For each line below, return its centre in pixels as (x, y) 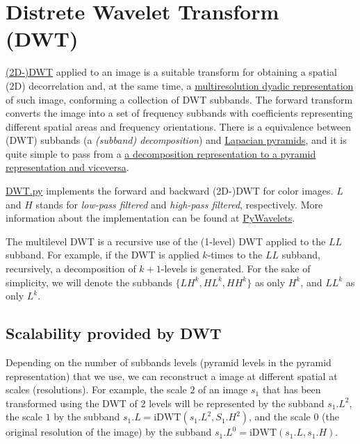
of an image (223, 389)
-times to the (235, 255)
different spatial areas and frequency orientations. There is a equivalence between (179, 126)
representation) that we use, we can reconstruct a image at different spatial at (172, 376)
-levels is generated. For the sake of (236, 269)
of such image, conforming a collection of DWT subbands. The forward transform (179, 99)
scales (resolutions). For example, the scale (96, 389)
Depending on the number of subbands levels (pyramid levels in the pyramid (169, 362)
